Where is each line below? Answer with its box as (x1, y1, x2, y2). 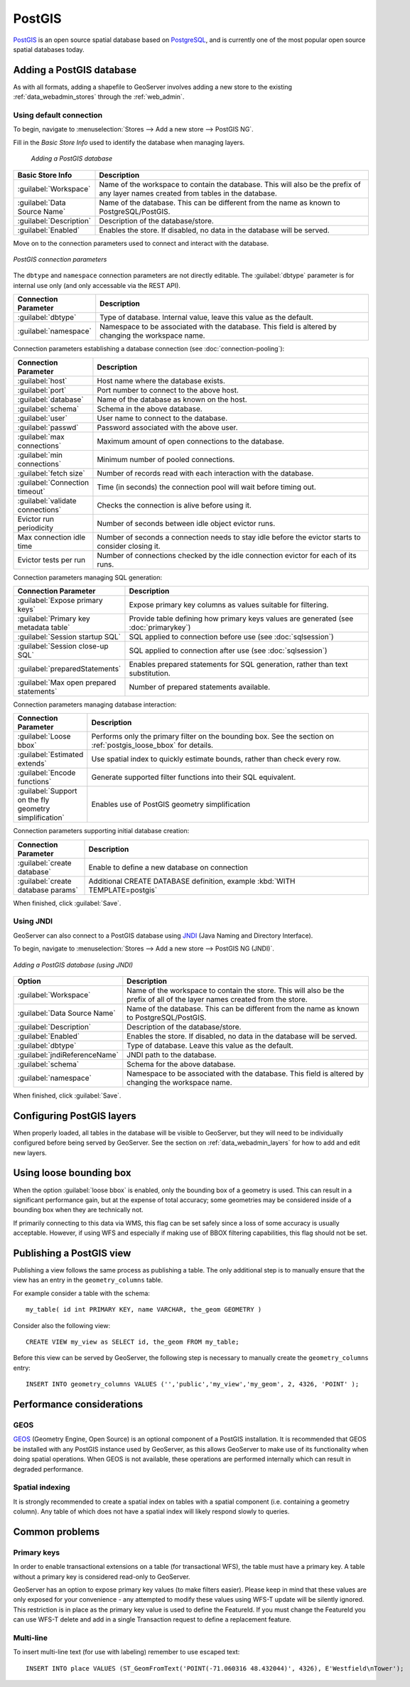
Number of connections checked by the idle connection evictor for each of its (97, 550, 357, 560)
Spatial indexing (13, 1482, 70, 1492)
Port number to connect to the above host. (97, 385, 239, 395)
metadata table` (17, 622, 70, 632)
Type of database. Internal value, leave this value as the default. (99, 313, 314, 323)
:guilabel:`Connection (17, 477, 89, 487)
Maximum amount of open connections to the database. (97, 436, 284, 446)
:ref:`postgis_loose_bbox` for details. (91, 740, 213, 750)
